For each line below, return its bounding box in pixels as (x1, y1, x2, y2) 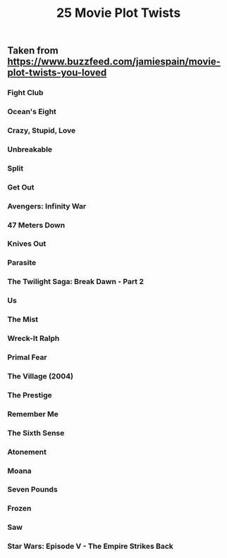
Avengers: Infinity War (7, 201, 87, 211)
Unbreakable (7, 144, 53, 154)
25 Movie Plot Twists (56, 5, 181, 21)
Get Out (7, 182, 35, 192)
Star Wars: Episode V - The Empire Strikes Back (7, 541, 174, 551)
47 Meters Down (7, 220, 66, 230)
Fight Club (7, 88, 44, 98)
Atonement (7, 447, 47, 457)
